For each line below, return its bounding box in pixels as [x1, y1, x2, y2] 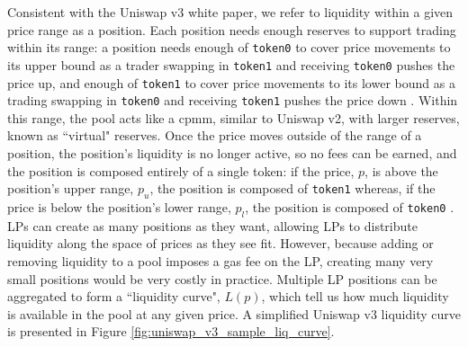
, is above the [364, 161, 438, 180]
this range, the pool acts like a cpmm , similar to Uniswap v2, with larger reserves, [7, 108, 460, 127]
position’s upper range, [7, 179, 134, 198]
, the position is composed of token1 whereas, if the [149, 179, 436, 198]
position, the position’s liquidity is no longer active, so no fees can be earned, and [7, 144, 457, 162]
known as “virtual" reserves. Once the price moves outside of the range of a [7, 126, 422, 145]
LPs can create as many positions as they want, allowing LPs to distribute [7, 216, 418, 235]
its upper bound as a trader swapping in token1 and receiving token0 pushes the [7, 55, 455, 74]
